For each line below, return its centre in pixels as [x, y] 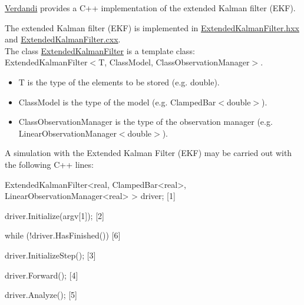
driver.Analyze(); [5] [41, 295]
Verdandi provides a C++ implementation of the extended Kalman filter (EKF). [150, 8]
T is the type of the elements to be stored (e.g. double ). [119, 82]
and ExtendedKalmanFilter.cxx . [63, 39]
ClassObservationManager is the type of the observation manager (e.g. [146, 122]
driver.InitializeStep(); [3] [50, 255]
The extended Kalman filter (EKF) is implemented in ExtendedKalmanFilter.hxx [152, 27]
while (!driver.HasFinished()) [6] [63, 235]
